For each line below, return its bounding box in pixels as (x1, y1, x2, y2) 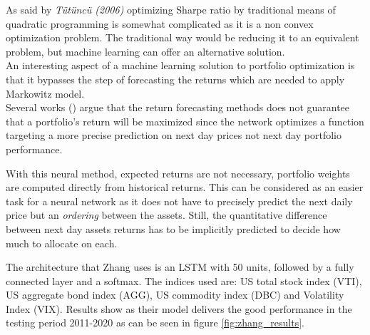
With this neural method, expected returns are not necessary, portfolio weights (6, 165, 350, 180)
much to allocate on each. (6, 235, 118, 250)
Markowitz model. (6, 86, 85, 100)
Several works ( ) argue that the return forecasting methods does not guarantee (6, 100, 350, 115)
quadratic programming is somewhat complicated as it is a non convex (6, 16, 314, 31)
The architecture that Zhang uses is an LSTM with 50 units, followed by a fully (6, 259, 354, 274)
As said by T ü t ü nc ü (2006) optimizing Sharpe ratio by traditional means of (6, 2, 336, 16)
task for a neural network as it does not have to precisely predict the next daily (6, 193, 353, 208)
